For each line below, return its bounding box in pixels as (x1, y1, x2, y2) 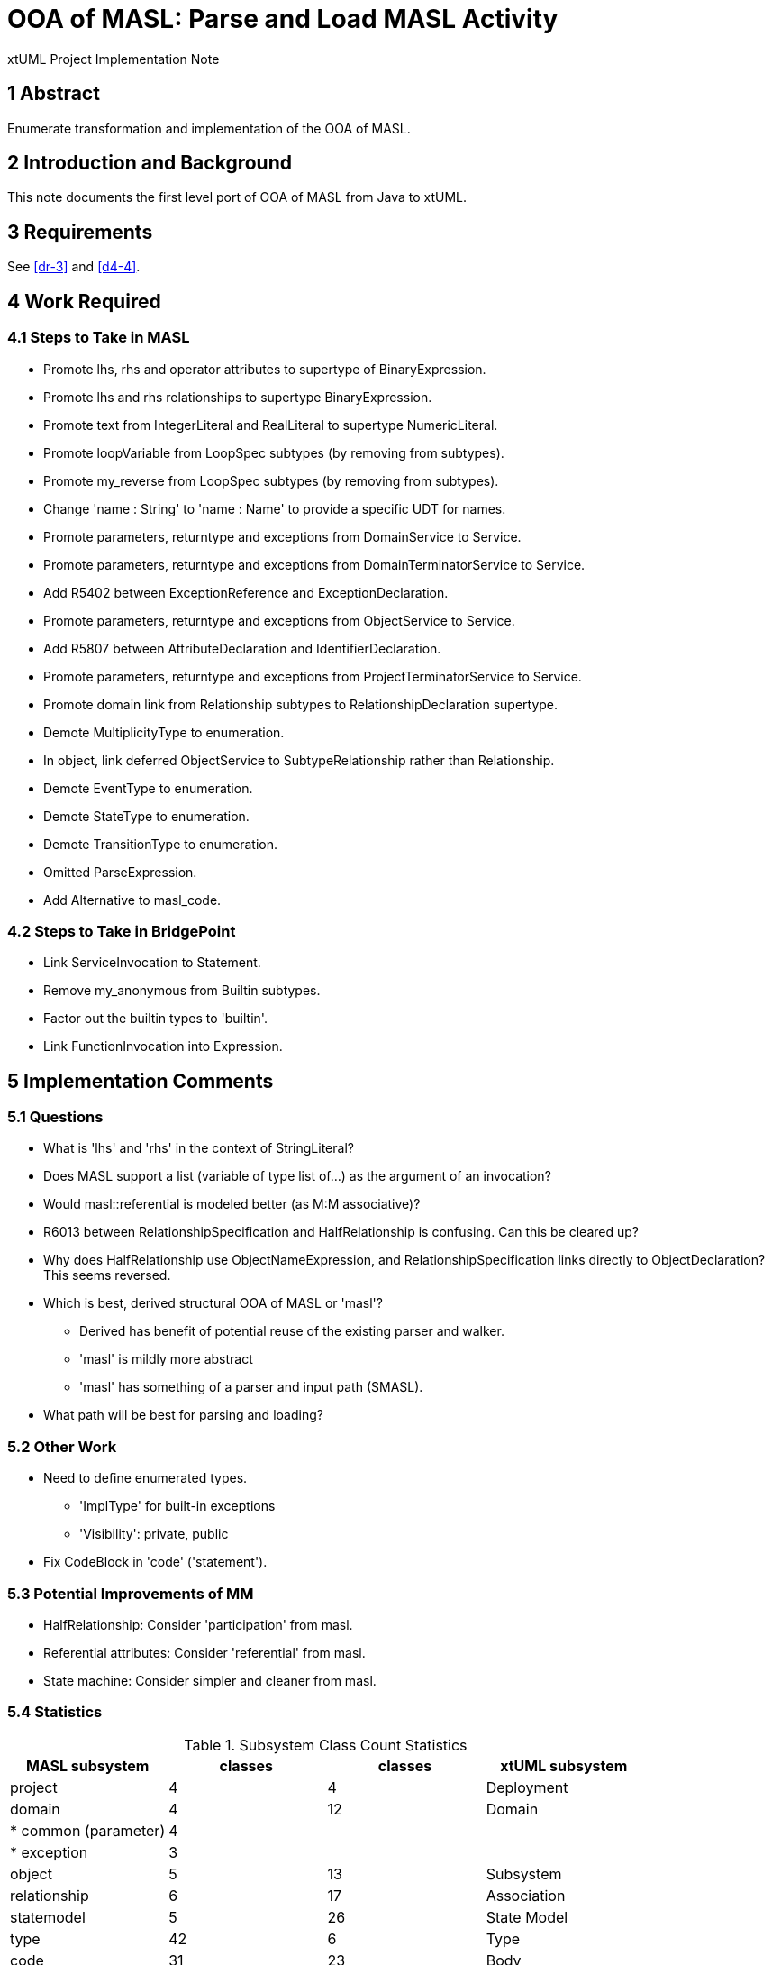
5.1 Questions (7, 1108, 104, 1127)
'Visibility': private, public (79, 1526, 229, 1542)
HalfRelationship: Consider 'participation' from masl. (43, 1616, 353, 1632)
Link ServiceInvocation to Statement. (43, 955, 261, 971)
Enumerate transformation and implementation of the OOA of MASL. (7, 120, 411, 136)
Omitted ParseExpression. (43, 864, 197, 880)
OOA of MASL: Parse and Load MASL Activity (7, 4, 559, 34)
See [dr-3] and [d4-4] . (7, 259, 141, 275)
